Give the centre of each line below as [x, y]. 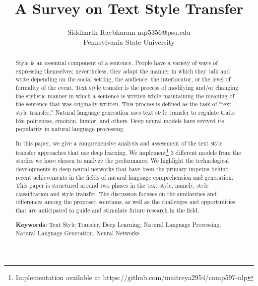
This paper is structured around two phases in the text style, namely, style [112, 185]
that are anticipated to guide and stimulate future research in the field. [107, 210]
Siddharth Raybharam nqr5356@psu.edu [129, 32]
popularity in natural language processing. [70, 129]
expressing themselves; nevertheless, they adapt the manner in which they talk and [123, 71]
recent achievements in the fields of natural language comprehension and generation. [125, 177]
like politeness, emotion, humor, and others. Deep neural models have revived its [120, 120]
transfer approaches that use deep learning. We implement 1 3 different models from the [128, 151]
